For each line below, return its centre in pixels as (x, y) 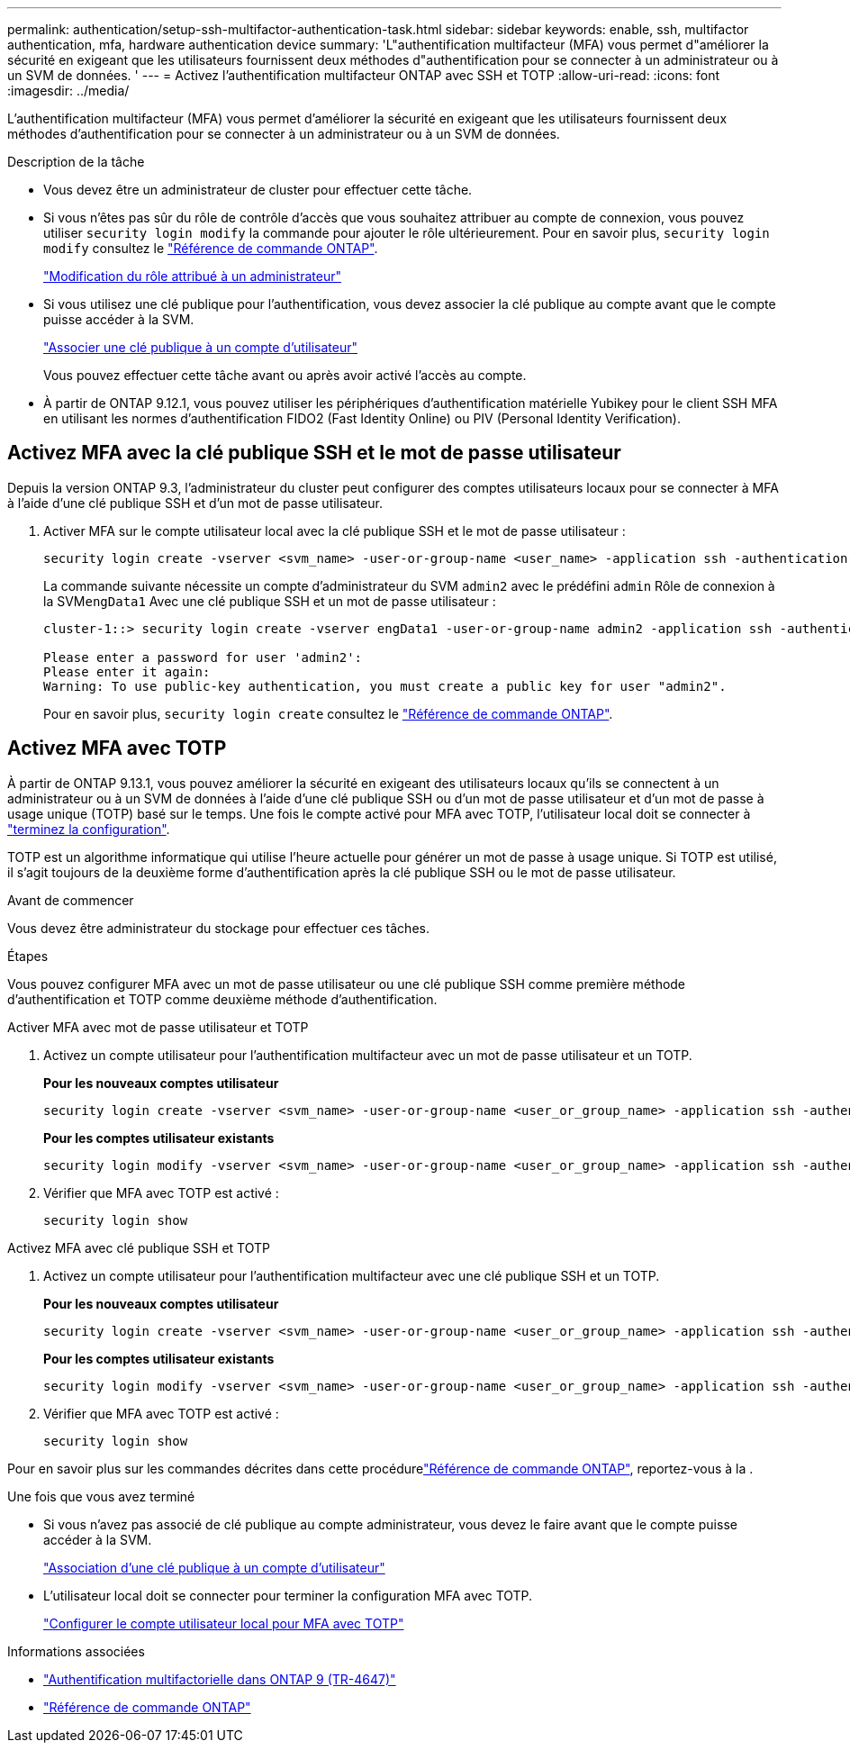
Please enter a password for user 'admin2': (203, 657)
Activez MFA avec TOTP (117, 748)
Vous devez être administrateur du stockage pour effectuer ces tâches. (218, 928)
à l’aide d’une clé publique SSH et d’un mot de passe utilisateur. (195, 503)
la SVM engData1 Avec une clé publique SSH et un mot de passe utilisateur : (270, 601)
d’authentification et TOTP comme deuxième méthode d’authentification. (222, 999)
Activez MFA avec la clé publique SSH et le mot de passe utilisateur (314, 453)
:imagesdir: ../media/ (68, 91)
